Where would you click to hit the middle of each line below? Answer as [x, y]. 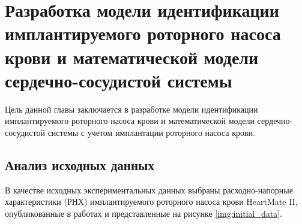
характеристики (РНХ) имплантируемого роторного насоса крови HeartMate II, [151, 202]
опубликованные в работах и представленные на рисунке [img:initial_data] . [143, 213]
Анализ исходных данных [80, 164]
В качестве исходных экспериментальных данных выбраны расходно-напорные [149, 190]
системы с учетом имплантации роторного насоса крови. [151, 132]
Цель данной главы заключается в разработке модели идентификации [131, 109]
